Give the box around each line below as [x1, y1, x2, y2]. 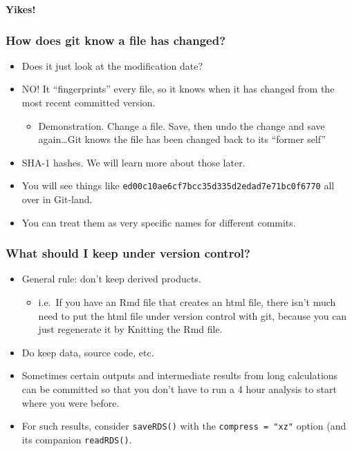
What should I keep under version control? [6, 244, 250, 262]
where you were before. [21, 395, 120, 410]
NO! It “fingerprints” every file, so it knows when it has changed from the [21, 81, 335, 96]
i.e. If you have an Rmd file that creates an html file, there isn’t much [38, 295, 336, 309]
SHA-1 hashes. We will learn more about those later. [21, 155, 246, 169]
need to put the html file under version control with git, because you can [38, 308, 347, 323]
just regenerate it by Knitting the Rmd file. [38, 322, 223, 336]
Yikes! [6, 2, 36, 16]
